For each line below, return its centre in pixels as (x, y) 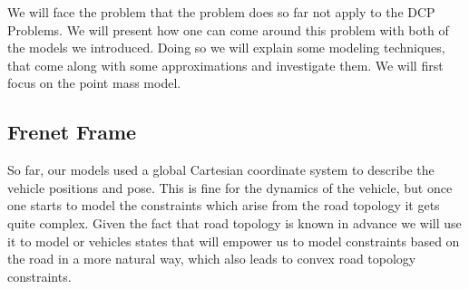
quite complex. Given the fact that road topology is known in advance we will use (234, 222)
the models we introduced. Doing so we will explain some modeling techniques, (226, 48)
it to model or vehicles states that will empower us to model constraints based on (234, 241)
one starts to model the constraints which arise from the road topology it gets (224, 205)
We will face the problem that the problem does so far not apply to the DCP (221, 12)
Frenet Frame (72, 132)
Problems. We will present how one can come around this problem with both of (228, 29)
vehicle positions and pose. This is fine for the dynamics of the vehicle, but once (230, 187)
